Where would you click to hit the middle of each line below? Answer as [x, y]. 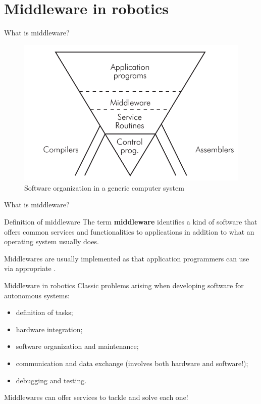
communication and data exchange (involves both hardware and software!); [132, 363]
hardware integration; [49, 329]
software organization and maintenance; [77, 346]
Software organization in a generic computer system [104, 187]
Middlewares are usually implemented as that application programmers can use [127, 258]
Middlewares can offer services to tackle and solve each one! [96, 397]
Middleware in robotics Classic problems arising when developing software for [124, 285]
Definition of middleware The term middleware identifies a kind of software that [131, 221]
